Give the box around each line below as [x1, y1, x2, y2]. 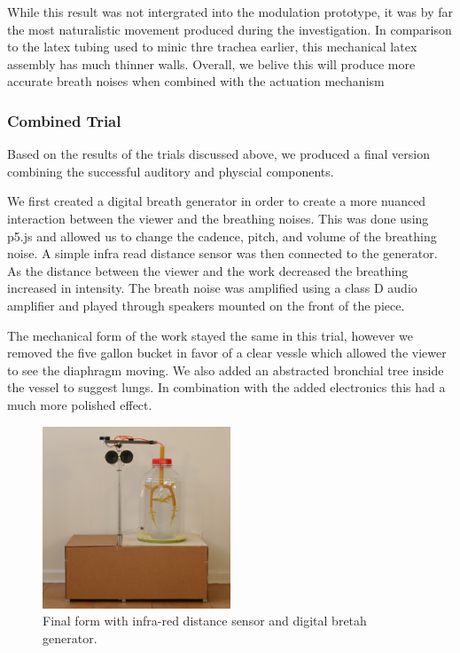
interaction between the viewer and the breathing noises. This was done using [7, 208, 429, 227]
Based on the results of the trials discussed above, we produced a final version [7, 145, 430, 163]
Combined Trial [7, 109, 121, 131]
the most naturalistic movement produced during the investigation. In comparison [7, 20, 452, 38]
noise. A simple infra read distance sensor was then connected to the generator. [7, 244, 438, 263]
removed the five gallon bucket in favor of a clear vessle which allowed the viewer [7, 343, 447, 362]
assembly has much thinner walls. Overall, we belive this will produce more [7, 54, 416, 73]
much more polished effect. [7, 395, 152, 413]
